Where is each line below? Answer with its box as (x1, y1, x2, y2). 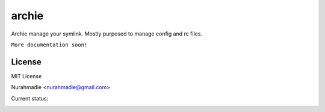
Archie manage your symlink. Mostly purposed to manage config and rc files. (11, 30, 203, 37)
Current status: (11, 95, 49, 102)
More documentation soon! (11, 41, 88, 48)
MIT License (11, 72, 42, 79)
